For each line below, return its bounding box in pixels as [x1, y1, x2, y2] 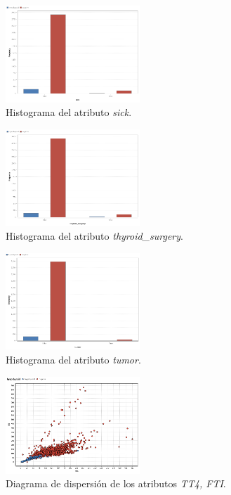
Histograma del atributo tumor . [6, 352, 141, 366]
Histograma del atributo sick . [6, 105, 132, 120]
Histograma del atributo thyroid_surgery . [6, 228, 183, 243]
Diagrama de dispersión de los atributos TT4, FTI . [6, 476, 226, 491]
